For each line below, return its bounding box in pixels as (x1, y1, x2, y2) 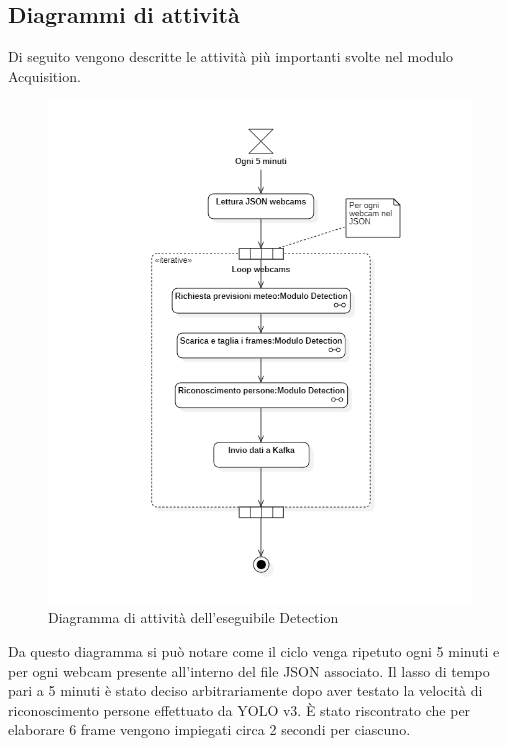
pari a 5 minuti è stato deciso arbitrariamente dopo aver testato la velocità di (8, 680, 483, 701)
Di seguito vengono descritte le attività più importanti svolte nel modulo (8, 46, 454, 67)
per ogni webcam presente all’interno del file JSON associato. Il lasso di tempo (8, 660, 490, 681)
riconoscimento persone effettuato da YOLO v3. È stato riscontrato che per (8, 699, 471, 720)
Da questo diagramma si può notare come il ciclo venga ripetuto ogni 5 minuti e (8, 641, 500, 662)
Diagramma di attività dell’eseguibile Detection (48, 607, 339, 628)
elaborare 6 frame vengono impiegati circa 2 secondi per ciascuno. (8, 719, 411, 740)
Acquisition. (8, 65, 81, 86)
